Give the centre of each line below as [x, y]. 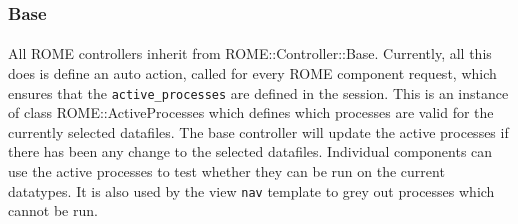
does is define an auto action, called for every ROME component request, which [252, 73]
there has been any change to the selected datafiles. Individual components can [250, 151]
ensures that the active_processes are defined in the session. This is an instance [258, 92]
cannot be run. [53, 210]
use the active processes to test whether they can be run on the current [226, 171]
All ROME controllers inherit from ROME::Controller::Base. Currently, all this [250, 53]
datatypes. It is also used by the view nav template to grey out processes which [251, 190]
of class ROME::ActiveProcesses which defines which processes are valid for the [251, 112]
